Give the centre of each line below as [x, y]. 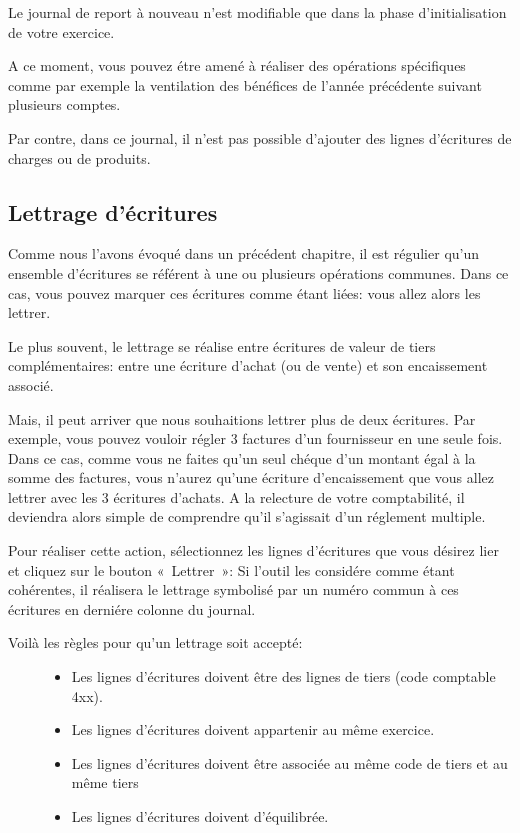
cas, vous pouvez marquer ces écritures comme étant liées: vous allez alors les [244, 292]
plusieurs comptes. [64, 104]
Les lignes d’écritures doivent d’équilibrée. [200, 816]
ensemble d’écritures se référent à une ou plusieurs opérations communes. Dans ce [258, 272]
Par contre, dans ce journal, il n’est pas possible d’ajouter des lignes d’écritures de [260, 137]
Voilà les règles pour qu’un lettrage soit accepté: [155, 642]
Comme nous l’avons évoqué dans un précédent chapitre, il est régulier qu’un [244, 253]
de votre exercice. [61, 31]
